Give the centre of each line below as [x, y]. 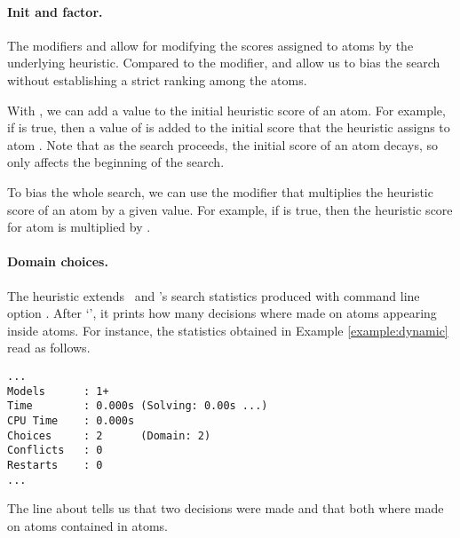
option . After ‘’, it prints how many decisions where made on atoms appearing [222, 313]
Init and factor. [55, 11]
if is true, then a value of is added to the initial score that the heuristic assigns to [229, 127]
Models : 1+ [58, 391]
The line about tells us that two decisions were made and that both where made [226, 508]
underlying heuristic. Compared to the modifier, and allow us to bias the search [224, 63]
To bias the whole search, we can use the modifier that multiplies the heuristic [220, 191]
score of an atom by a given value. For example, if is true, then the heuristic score [230, 209]
